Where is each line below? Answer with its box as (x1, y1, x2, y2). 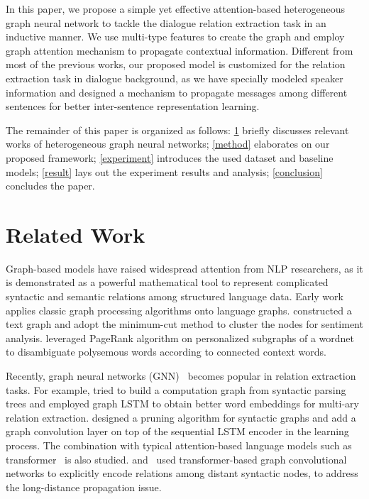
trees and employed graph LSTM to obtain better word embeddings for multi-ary (6, 396, 359, 411)
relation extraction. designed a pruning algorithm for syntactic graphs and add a (6, 410, 356, 424)
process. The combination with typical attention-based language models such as (6, 437, 352, 452)
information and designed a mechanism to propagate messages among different (6, 84, 348, 99)
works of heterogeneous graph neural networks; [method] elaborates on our (6, 136, 330, 151)
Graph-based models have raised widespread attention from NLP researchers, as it (6, 261, 363, 275)
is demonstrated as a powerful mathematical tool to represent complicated (6, 275, 329, 290)
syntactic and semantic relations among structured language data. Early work (6, 289, 343, 304)
